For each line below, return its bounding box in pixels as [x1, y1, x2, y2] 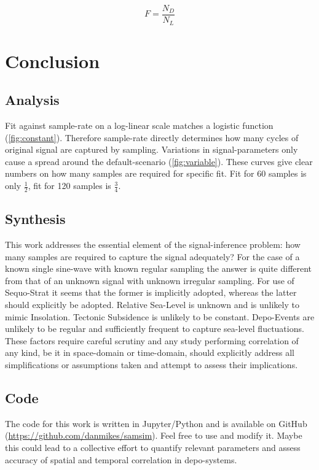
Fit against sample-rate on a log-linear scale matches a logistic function [5, 119, 274, 132]
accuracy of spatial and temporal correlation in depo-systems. [5, 453, 237, 466]
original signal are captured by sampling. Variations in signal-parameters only [5, 143, 298, 156]
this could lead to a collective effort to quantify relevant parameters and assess [5, 441, 301, 454]
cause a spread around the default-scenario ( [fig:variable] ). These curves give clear [5, 155, 313, 168]
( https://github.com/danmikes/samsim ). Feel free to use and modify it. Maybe [5, 429, 302, 442]
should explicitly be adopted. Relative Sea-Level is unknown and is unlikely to [5, 298, 299, 311]
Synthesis [5, 209, 66, 228]
